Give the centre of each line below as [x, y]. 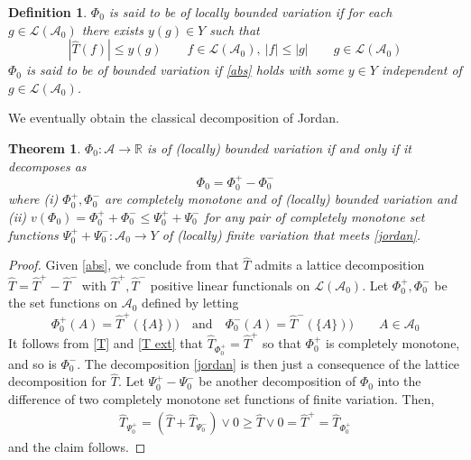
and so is [32, 363]
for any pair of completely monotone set [314, 216]
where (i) [33, 199]
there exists [112, 29]
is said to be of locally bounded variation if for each [250, 12]
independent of [421, 70]
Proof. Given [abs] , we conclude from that [124, 265]
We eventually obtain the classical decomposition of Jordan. [174, 118]
